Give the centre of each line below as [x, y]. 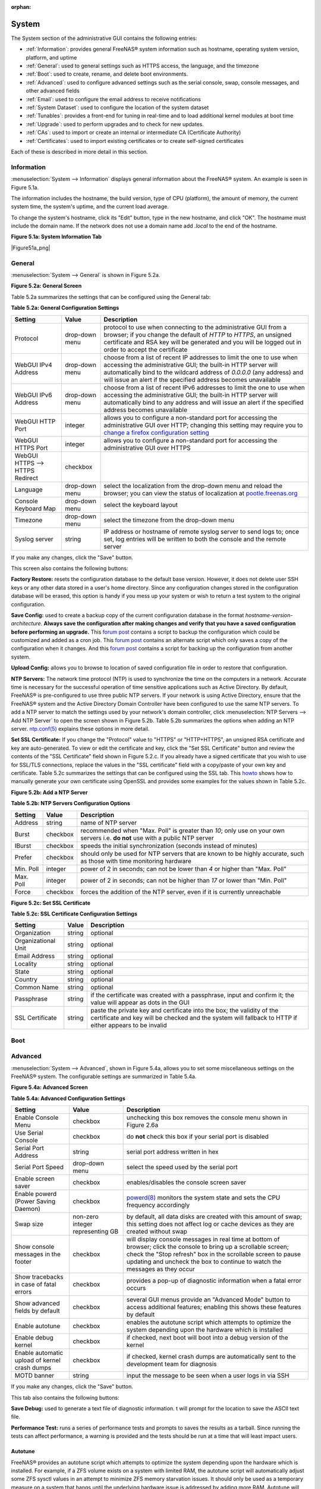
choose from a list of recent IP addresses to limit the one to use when [201, 357]
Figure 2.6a [142, 1125]
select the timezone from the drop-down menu [169, 520]
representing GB [95, 1232]
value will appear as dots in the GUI [140, 1002]
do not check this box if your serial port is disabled [197, 1136]
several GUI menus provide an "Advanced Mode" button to [208, 1300]
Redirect [26, 478]
